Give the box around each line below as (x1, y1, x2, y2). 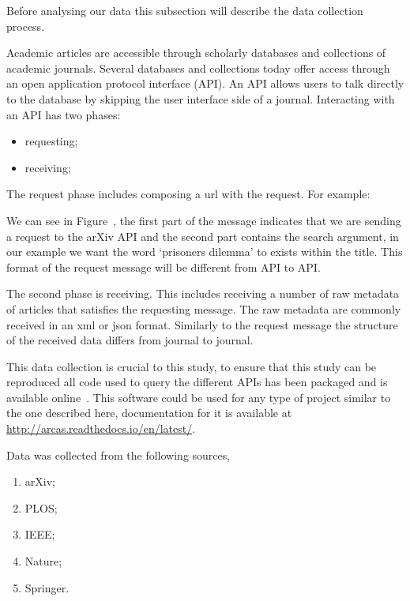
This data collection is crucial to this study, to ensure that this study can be (6, 358, 377, 374)
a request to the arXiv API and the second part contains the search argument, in (6, 227, 399, 244)
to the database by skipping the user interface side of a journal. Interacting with (6, 90, 395, 107)
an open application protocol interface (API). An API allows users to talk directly (6, 75, 404, 92)
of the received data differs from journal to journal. (6, 332, 254, 348)
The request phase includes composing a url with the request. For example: (6, 186, 371, 202)
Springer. (24, 579, 70, 595)
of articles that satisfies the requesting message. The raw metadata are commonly (6, 300, 401, 317)
